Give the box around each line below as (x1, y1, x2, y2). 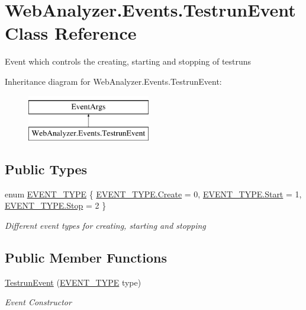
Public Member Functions (5, 248, 167, 267)
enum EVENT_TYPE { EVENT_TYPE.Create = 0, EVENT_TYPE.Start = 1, (5, 187, 302, 200)
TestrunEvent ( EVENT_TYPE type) (5, 276, 141, 288)
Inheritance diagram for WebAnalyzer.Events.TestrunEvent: (5, 75, 222, 87)
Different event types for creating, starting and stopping (5, 219, 206, 232)
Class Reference (5, 21, 137, 45)
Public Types (5, 160, 88, 178)
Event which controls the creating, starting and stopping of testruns (5, 55, 252, 68)
